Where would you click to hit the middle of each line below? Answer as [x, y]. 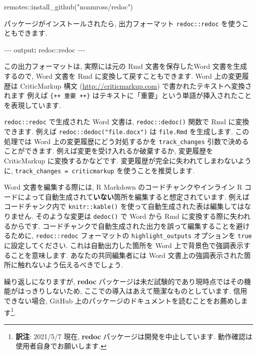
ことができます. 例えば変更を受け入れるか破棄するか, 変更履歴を [109, 151]
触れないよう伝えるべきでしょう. [70, 265]
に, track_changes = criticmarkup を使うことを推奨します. [99, 170]
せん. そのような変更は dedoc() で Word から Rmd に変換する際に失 [127, 216]
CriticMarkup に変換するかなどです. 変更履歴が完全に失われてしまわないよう [128, 161]
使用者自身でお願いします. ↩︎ [61, 346]
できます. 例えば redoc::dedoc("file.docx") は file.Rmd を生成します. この [127, 131]
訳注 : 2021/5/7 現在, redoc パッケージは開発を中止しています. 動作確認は [134, 336]
